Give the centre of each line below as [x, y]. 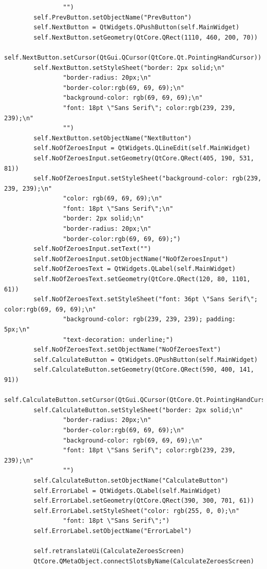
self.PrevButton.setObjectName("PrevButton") [113, 17]
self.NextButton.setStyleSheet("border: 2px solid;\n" [129, 68]
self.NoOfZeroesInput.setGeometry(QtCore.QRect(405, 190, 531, [144, 158]
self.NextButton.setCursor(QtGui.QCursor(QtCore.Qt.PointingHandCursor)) [133, 57]
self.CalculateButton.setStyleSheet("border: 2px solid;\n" [138, 410]
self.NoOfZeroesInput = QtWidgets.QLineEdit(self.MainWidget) [142, 148]
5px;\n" [17, 329]
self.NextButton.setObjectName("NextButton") [113, 138]
